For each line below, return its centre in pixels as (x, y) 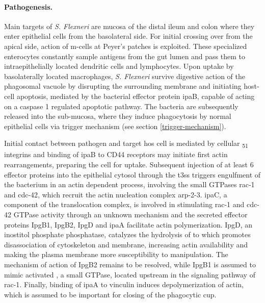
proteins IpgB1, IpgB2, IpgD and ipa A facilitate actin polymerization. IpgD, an (128, 224)
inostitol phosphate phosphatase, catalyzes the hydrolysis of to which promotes (127, 234)
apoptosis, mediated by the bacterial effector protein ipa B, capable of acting (136, 96)
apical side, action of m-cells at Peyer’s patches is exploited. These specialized (126, 46)
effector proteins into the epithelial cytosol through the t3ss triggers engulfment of (132, 174)
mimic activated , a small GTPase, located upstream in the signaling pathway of (130, 274)
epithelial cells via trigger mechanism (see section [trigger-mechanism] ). (115, 126)
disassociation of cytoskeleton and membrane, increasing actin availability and (126, 244)
